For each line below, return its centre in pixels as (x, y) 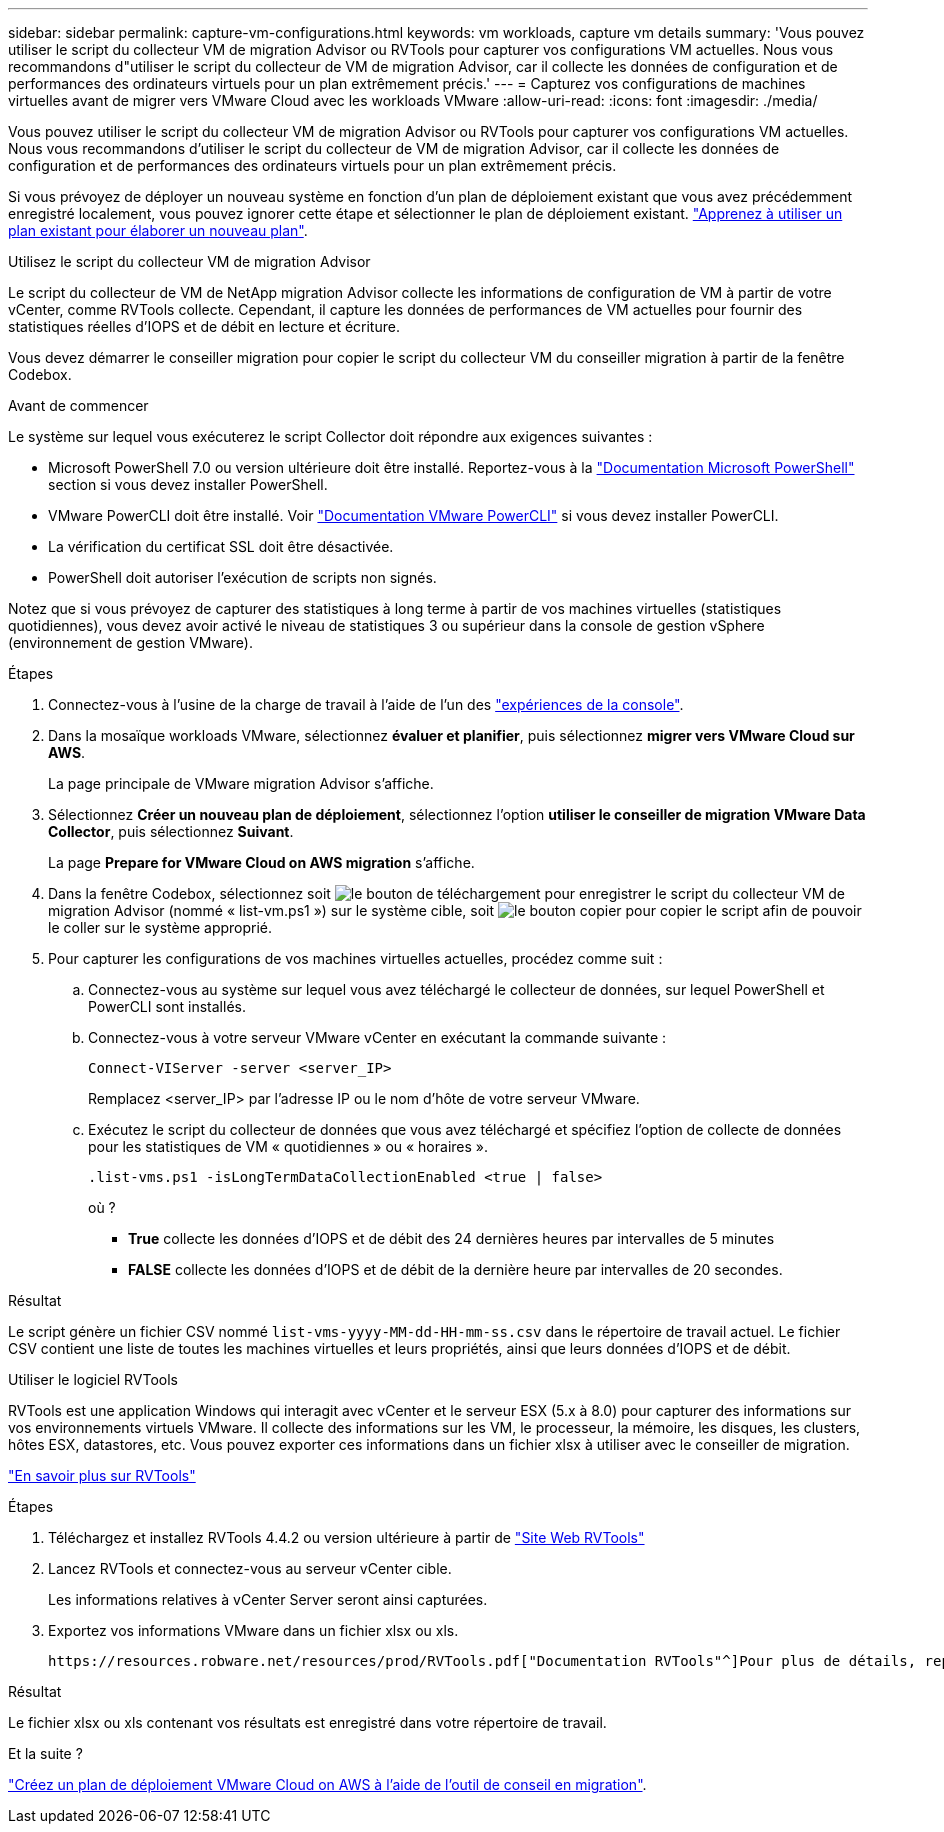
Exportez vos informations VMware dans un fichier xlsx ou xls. (253, 1630)
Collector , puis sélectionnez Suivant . (171, 831)
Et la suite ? (45, 1753)
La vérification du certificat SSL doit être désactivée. (221, 546)
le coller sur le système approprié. (160, 927)
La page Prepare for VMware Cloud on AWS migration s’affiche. (261, 862)
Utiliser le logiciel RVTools (93, 1379)
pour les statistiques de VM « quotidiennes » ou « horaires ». (288, 1146)
